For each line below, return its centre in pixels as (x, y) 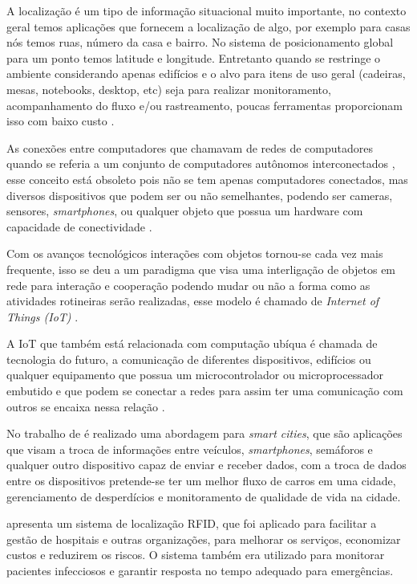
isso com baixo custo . (61, 121)
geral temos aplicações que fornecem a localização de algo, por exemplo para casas (208, 26)
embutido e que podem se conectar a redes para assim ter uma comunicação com (205, 391)
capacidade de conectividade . (79, 226)
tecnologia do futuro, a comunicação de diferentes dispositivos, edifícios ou (189, 359)
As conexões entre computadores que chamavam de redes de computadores (190, 147)
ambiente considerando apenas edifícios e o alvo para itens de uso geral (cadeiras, (206, 74)
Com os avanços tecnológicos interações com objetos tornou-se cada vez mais (195, 253)
